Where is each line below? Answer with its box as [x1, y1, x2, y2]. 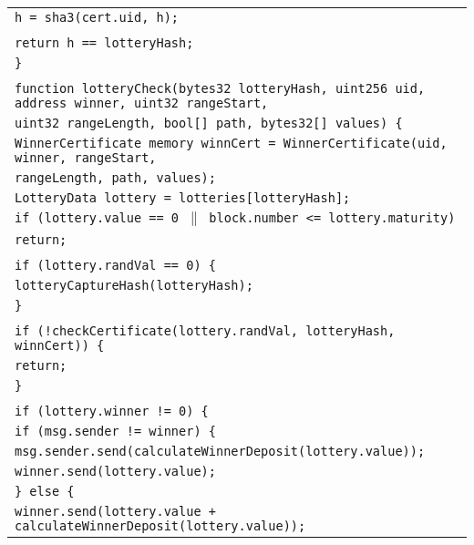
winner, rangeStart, [15, 150, 157, 165]
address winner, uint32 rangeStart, [15, 96, 269, 110]
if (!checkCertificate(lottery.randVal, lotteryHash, [15, 324, 396, 338]
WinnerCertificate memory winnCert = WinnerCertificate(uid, [15, 136, 448, 150]
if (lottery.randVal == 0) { [15, 258, 216, 272]
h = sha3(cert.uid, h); [15, 10, 180, 25]
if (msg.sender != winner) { [15, 424, 216, 438]
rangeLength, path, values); [15, 170, 216, 185]
